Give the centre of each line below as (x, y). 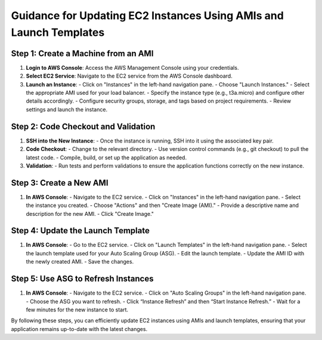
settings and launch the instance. (66, 109)
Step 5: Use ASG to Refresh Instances (82, 279)
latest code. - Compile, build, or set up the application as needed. (106, 157)
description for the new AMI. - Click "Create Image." (90, 214)
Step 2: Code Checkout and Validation (83, 126)
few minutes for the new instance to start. (77, 310)
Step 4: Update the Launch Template (80, 231)
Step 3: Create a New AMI (60, 183)
